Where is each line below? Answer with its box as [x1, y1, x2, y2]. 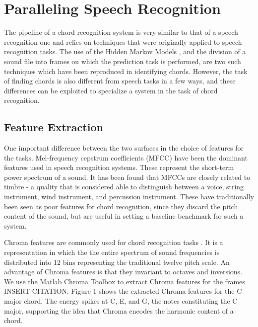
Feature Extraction [4, 119, 103, 135]
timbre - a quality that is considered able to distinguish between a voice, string [4, 181, 244, 192]
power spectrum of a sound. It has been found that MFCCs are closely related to [4, 171, 251, 182]
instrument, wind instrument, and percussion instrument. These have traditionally [4, 191, 254, 202]
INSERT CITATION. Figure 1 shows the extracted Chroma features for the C [4, 286, 242, 296]
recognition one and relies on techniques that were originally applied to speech [4, 36, 242, 47]
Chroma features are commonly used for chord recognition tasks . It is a [4, 237, 223, 247]
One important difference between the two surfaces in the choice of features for [4, 143, 244, 153]
